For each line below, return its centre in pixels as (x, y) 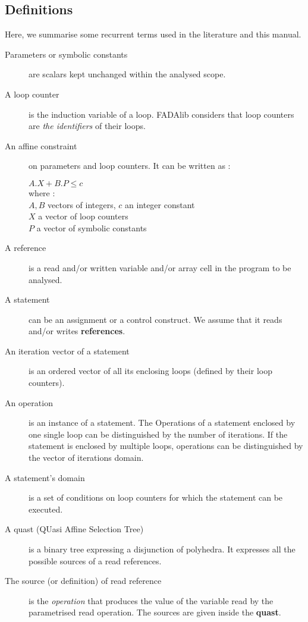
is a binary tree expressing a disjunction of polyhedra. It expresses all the (162, 549)
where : (42, 192)
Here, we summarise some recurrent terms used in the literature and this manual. (153, 34)
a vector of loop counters (83, 216)
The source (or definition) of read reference (83, 581)
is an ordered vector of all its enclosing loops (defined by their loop (150, 371)
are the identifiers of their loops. (87, 126)
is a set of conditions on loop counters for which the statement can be (156, 497)
